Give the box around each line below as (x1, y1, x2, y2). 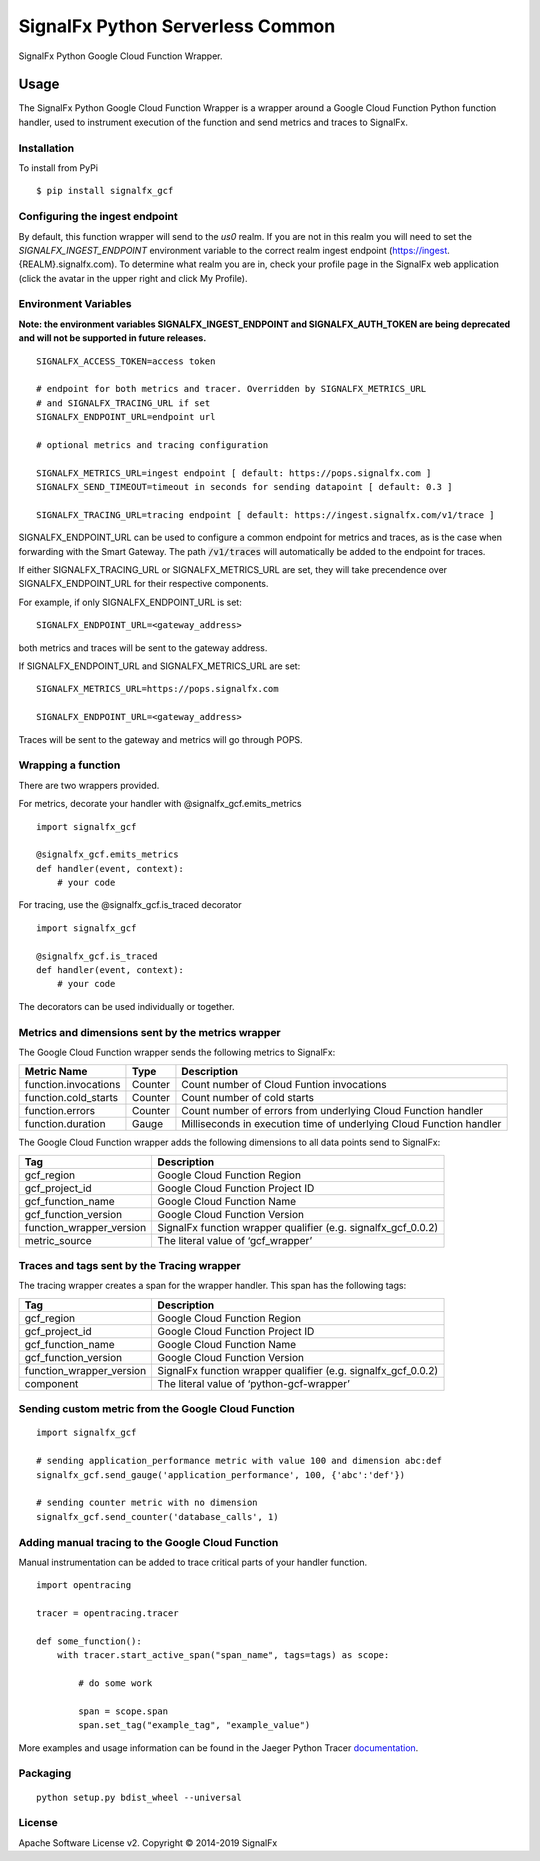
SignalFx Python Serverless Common (18, 15, 336, 37)
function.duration (24, 1117, 106, 1131)
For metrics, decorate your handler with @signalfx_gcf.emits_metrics (18, 798, 302, 810)
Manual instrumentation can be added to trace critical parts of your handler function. (18, 1556, 368, 1568)
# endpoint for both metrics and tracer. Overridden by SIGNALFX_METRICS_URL (36, 383, 427, 395)
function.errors (24, 1104, 95, 1118)
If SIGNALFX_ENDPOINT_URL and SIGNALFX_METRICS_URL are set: (18, 660, 301, 672)
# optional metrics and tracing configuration (36, 439, 269, 450)
